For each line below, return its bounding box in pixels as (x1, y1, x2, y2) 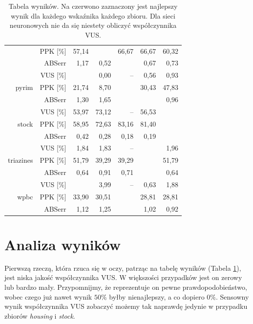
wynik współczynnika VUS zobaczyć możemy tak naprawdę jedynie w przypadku (4, 301, 248, 311)
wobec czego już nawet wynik (4, 291, 92, 302)
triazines (8, 155, 33, 165)
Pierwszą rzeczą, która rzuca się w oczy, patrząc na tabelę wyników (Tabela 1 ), (4, 262, 241, 273)
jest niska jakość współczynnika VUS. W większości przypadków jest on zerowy (4, 272, 242, 282)
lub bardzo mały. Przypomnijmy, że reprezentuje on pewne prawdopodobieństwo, (4, 282, 247, 292)
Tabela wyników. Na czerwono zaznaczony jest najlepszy (8, 1, 178, 11)
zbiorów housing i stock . (4, 310, 75, 321)
